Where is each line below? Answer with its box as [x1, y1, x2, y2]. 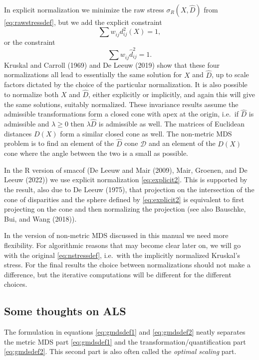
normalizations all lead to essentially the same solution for [4, 69, 182, 80]
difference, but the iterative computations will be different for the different [4, 269, 232, 279]
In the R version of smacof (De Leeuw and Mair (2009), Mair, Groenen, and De [4, 164, 248, 175]
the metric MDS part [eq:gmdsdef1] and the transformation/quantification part [4, 336, 246, 347]
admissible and [4, 119, 49, 129]
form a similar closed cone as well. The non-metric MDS [60, 128, 232, 138]
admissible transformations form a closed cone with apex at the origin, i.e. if [4, 109, 239, 119]
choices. [4, 279, 27, 289]
